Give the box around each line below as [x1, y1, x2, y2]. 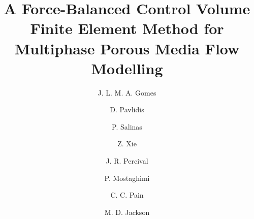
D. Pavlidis [110, 104, 144, 115]
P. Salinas [112, 121, 142, 132]
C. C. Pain [110, 190, 144, 200]
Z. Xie [117, 138, 137, 149]
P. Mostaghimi [104, 172, 150, 183]
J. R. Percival [106, 155, 148, 166]
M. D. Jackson [104, 206, 150, 217]
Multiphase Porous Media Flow [14, 38, 240, 58]
